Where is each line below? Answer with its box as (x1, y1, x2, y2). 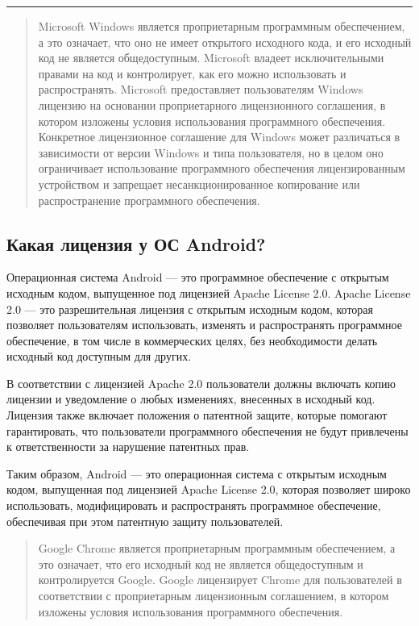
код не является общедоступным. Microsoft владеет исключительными (38, 49, 384, 66)
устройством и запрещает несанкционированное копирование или (38, 175, 360, 192)
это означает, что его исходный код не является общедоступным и (38, 555, 363, 572)
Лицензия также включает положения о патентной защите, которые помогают (6, 407, 388, 424)
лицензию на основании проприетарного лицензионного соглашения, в (38, 96, 386, 113)
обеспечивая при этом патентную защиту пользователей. (6, 512, 284, 529)
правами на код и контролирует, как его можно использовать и (38, 65, 346, 81)
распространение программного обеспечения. (38, 191, 260, 208)
